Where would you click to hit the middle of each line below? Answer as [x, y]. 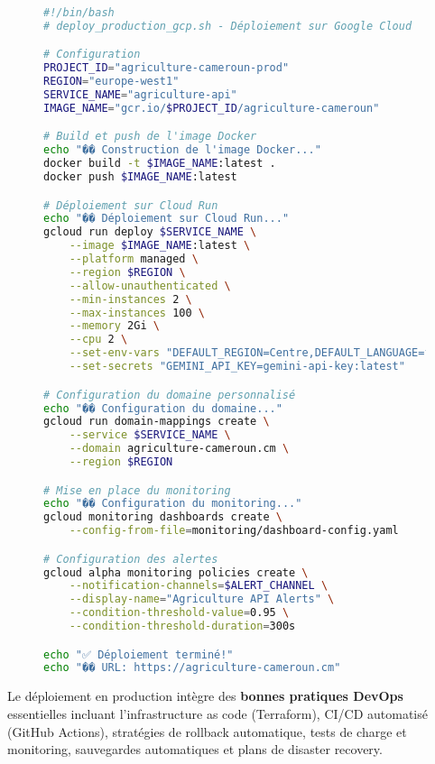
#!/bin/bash [79, 13]
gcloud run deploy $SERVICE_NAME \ [150, 232]
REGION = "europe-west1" [111, 82]
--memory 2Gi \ [114, 326]
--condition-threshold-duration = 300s [182, 626]
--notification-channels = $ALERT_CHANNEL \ [199, 586]
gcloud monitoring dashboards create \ [163, 517]
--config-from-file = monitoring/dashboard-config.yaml [234, 531]
